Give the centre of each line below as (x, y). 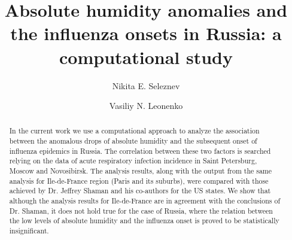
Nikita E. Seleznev (146, 85)
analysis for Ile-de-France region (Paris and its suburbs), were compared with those (139, 180)
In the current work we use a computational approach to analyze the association (134, 131)
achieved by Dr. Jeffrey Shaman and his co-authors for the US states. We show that (140, 191)
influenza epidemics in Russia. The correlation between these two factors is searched (140, 151)
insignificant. (29, 231)
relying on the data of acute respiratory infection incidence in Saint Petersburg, (133, 161)
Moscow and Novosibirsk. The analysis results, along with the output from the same (141, 171)
